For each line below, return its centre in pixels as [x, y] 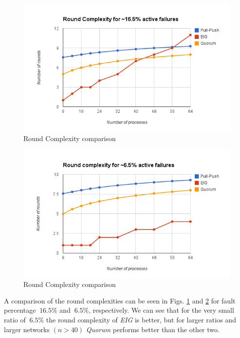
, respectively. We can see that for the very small [161, 310]
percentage [20, 310]
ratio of [15, 319]
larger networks [27, 329]
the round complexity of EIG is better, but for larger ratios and [141, 319]
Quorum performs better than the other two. [153, 329]
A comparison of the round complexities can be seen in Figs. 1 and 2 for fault [120, 300]
